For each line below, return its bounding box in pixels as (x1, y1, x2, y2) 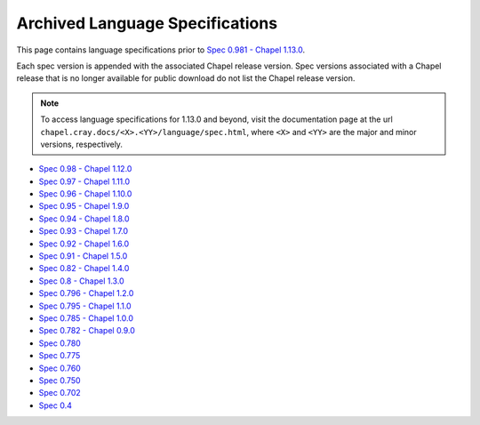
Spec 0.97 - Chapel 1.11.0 (38, 176, 131, 187)
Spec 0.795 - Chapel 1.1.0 (38, 301, 132, 311)
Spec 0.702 (38, 388, 82, 398)
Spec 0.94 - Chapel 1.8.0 (38, 213, 130, 224)
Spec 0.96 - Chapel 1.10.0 (38, 188, 132, 199)
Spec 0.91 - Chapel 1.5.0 (38, 251, 128, 261)
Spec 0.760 (38, 363, 82, 373)
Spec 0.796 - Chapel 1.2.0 (38, 288, 134, 299)
